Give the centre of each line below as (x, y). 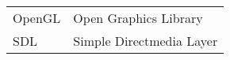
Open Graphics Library (138, 18)
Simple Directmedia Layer (146, 41)
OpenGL (37, 18)
